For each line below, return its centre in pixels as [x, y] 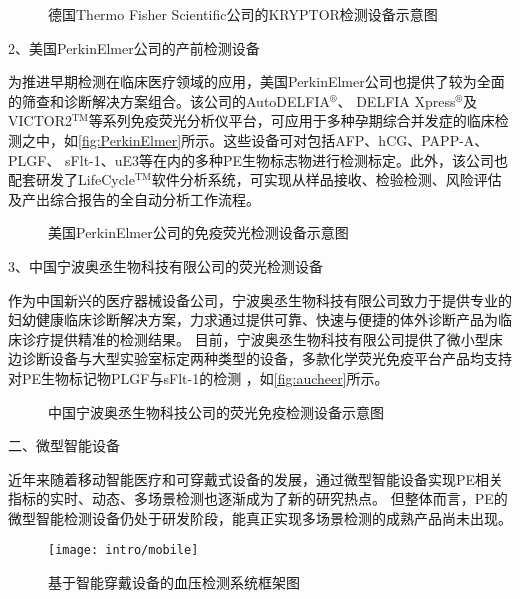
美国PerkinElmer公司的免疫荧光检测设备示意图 [198, 232]
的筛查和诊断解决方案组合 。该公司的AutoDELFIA [169, 100]
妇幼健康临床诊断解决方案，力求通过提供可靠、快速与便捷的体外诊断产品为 [253, 319]
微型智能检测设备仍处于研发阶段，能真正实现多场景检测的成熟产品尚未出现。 [260, 517]
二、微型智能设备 [64, 445]
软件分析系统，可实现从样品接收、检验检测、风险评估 [326, 179]
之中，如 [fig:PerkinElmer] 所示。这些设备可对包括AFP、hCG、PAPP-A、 [255, 139]
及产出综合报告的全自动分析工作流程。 [134, 198]
